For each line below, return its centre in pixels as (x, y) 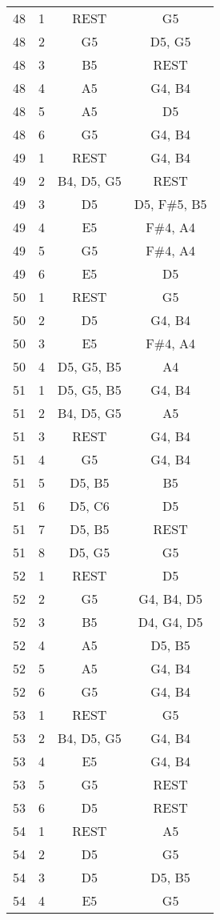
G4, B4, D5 (170, 599)
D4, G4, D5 (170, 622)
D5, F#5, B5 (170, 204)
